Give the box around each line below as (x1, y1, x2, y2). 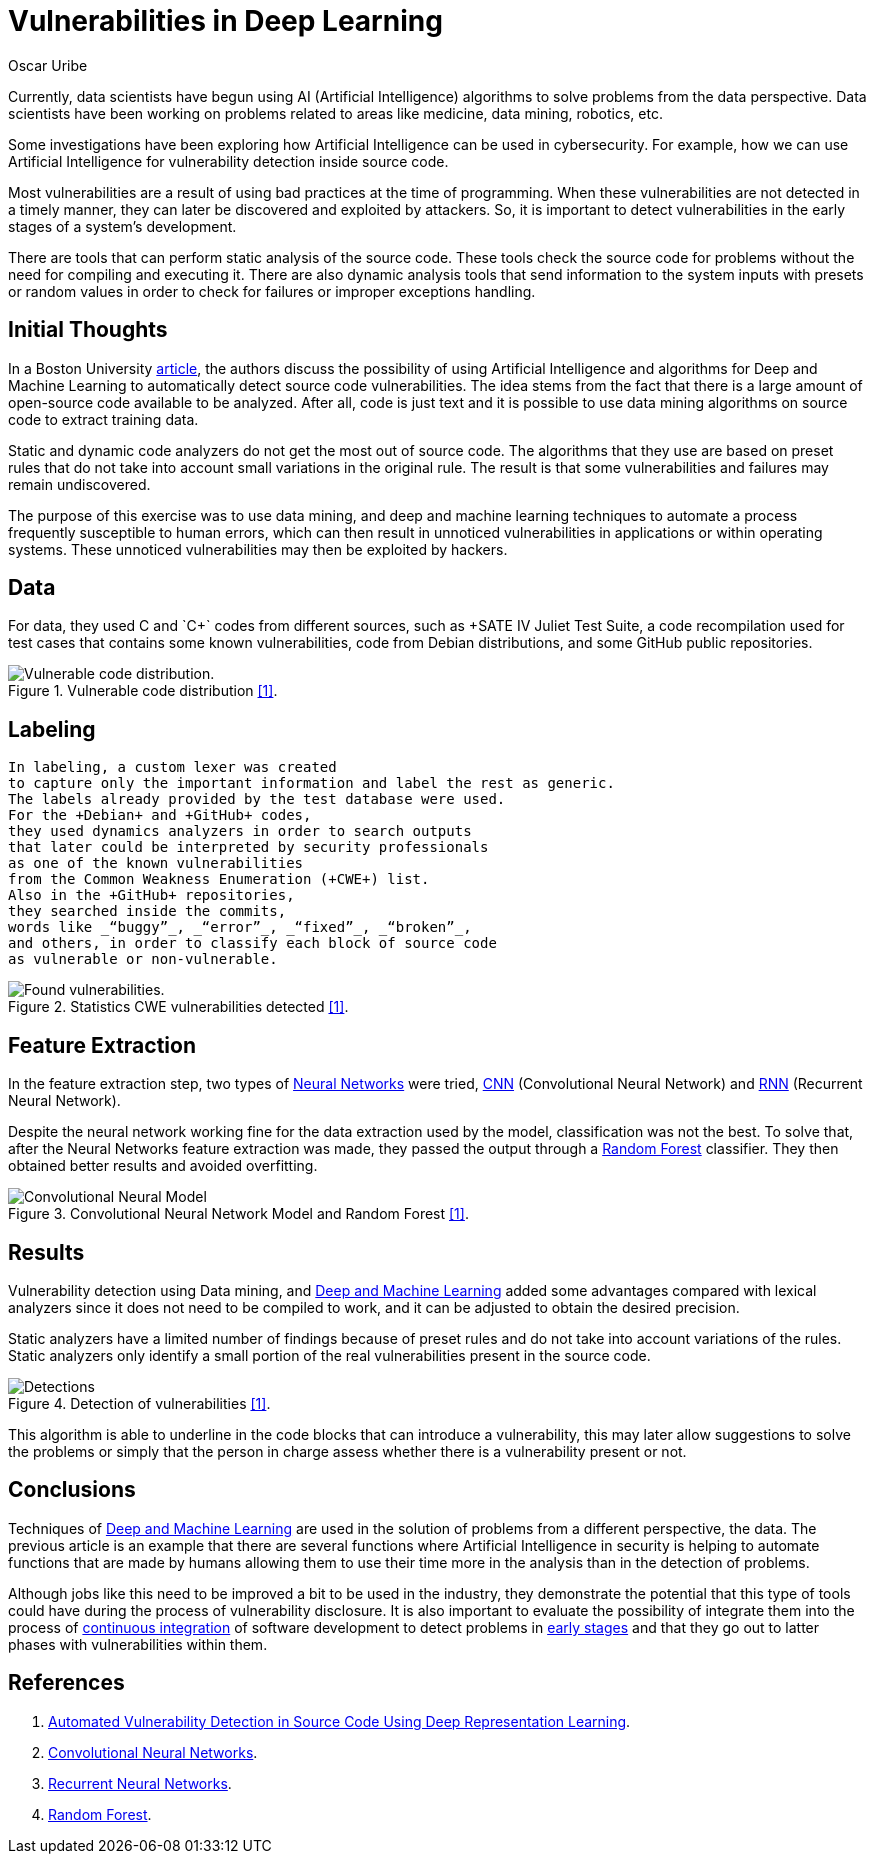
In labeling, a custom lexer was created (8, 759, 337, 776)
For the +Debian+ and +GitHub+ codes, (8, 807, 312, 824)
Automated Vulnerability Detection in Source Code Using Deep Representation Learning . (48, 1712, 631, 1730)
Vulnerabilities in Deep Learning (8, 4, 443, 38)
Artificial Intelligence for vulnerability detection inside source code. (8, 152, 449, 170)
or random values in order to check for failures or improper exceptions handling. (8, 282, 536, 300)
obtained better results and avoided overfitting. (8, 1157, 318, 1175)
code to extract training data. (8, 410, 199, 428)
